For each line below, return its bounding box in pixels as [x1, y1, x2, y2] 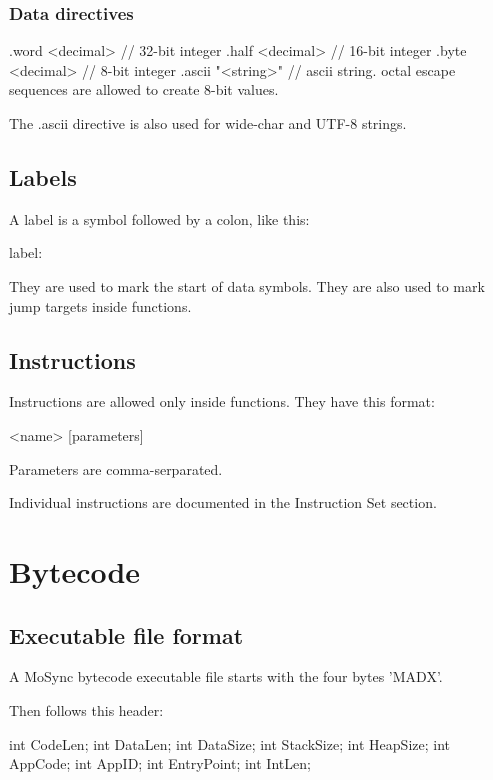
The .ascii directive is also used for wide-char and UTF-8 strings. [9, 113, 407, 133]
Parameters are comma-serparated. [9, 458, 223, 479]
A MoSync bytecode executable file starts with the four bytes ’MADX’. [9, 666, 443, 687]
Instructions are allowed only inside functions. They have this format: [9, 391, 435, 412]
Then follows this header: [9, 699, 164, 720]
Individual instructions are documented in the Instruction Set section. [9, 492, 437, 513]
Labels [9, 161, 77, 192]
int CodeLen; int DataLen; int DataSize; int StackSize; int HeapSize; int [9, 733, 451, 754]
